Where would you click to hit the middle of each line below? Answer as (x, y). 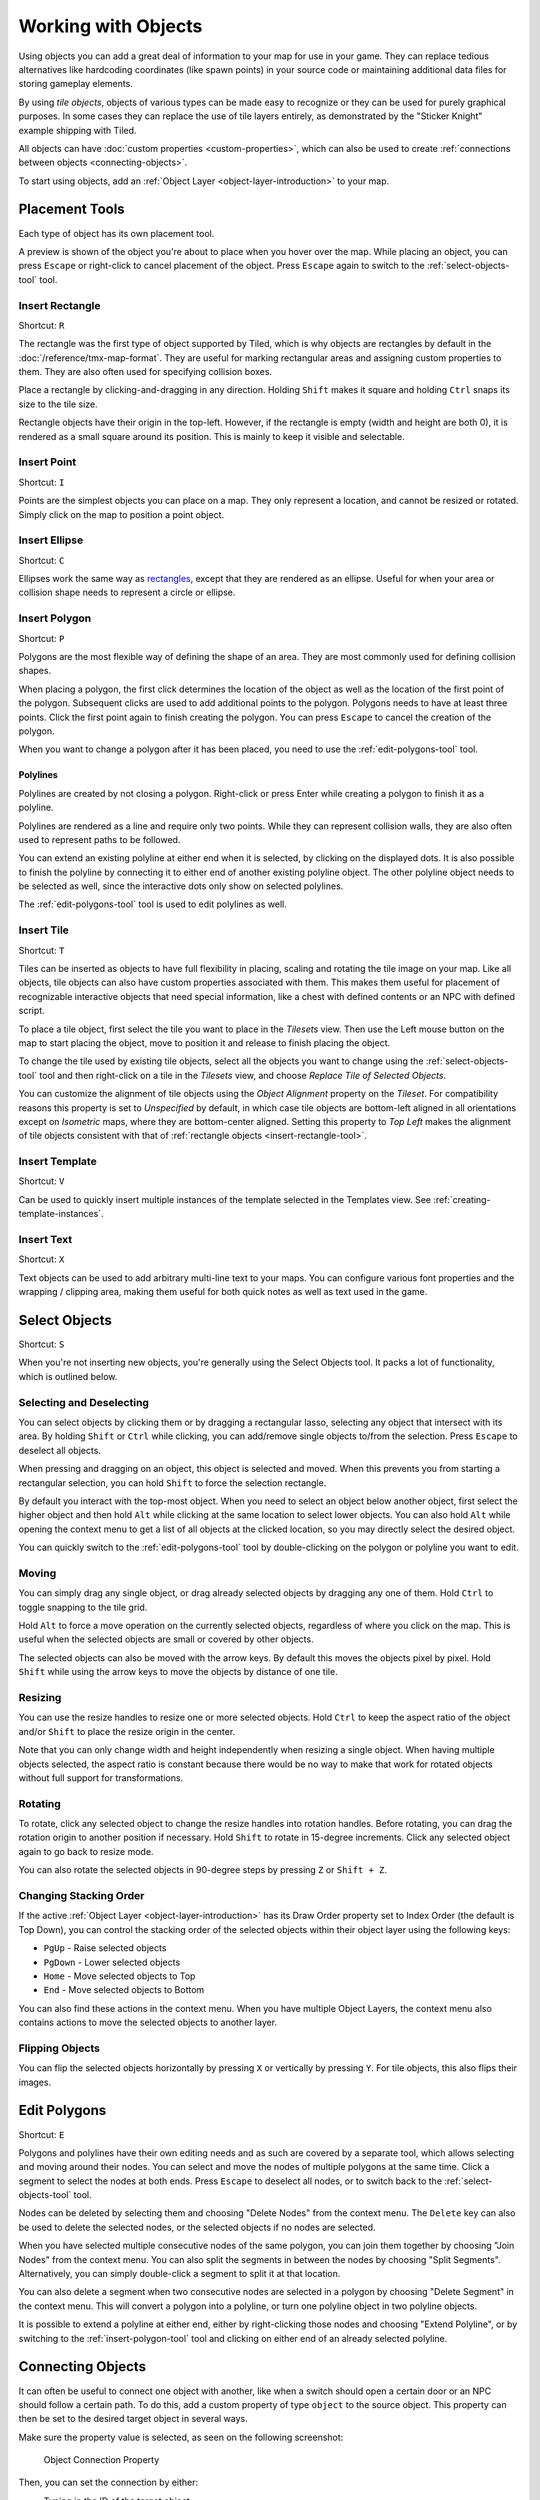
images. (35, 2082)
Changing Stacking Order (81, 1895)
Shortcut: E (41, 2134)
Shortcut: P (41, 638)
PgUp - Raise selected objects (105, 1948)
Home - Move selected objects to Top (119, 1976)
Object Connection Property (101, 2460)
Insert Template (57, 1162)
